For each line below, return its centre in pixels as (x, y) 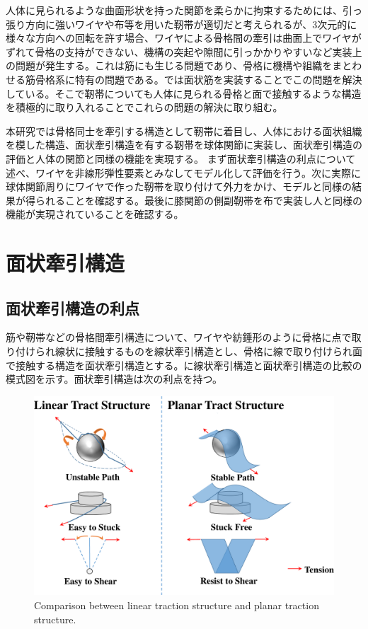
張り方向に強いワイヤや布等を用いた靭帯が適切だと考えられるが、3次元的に (182, 24)
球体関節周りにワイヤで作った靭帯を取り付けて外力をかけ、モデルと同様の (179, 186)
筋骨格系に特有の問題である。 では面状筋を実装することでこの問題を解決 (194, 79)
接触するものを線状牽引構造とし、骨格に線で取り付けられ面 (223, 351)
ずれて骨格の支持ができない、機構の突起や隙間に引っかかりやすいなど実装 (179, 51)
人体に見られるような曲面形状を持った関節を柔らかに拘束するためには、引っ (184, 10)
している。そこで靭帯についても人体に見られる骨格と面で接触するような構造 (184, 93)
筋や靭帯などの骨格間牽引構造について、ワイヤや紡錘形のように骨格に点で (179, 337)
